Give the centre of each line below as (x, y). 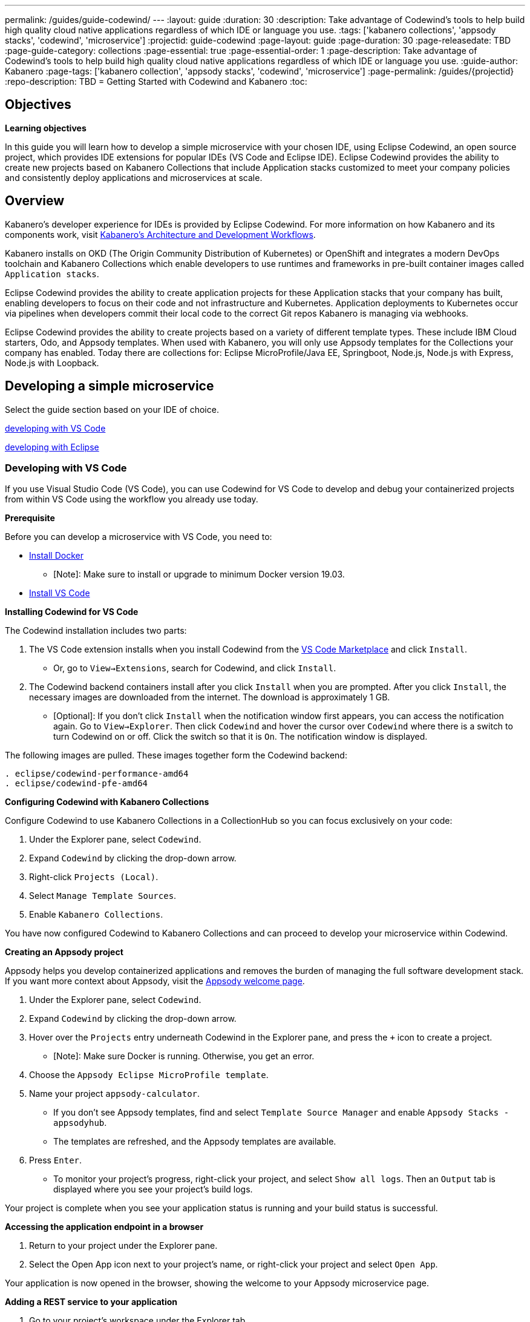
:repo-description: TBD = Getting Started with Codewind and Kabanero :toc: (156, 81)
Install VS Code (60, 593)
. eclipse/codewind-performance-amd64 (97, 774)
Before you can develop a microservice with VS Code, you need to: (139, 537)
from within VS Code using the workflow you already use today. (132, 499)
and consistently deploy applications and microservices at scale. (134, 177)
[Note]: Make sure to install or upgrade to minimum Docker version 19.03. (199, 574)
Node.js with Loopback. (52, 363)
